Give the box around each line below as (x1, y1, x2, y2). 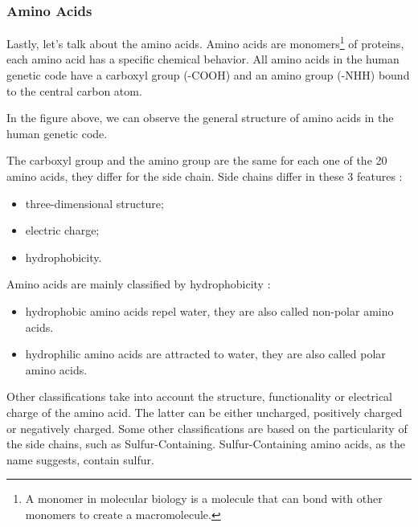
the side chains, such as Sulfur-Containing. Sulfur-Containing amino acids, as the (6, 435, 406, 452)
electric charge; (25, 222, 100, 239)
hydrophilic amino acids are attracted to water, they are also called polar (25, 345, 386, 362)
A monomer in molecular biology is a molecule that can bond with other (25, 490, 383, 507)
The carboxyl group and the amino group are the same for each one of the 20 (6, 152, 387, 169)
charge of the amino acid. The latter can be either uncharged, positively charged (6, 403, 403, 420)
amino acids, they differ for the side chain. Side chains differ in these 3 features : (6, 168, 403, 185)
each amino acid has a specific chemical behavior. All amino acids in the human (6, 51, 400, 67)
